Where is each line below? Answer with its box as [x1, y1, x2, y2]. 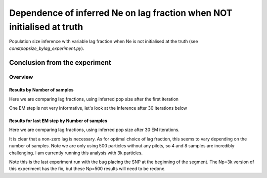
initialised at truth [9, 21, 84, 32]
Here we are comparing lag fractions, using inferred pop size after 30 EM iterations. [9, 127, 180, 133]
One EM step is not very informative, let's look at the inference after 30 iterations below [9, 105, 187, 111]
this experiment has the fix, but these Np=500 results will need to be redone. [9, 166, 166, 172]
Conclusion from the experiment [9, 58, 111, 67]
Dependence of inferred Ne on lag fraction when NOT [9, 7, 232, 18]
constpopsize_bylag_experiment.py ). [9, 45, 85, 51]
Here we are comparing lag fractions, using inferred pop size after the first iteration [9, 96, 179, 102]
